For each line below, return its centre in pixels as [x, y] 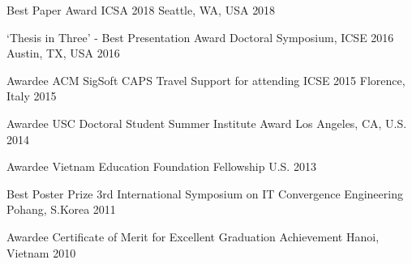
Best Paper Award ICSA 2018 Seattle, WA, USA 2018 [141, 10]
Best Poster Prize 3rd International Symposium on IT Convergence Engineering [205, 193]
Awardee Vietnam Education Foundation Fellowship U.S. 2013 [161, 166]
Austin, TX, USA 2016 [63, 53]
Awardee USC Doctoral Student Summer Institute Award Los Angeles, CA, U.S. [207, 123]
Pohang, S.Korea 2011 [61, 209]
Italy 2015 [32, 96]
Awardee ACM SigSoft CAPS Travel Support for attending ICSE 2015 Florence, [206, 80]
